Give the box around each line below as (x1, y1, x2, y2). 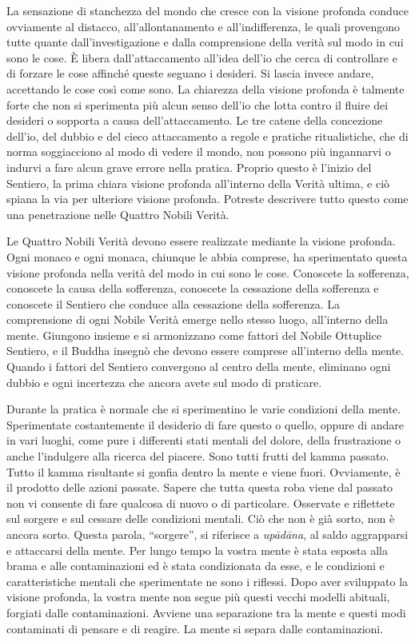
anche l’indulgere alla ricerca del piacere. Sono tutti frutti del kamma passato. (6, 448, 389, 465)
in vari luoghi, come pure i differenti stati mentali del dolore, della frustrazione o (6, 432, 401, 449)
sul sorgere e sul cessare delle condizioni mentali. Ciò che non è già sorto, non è (6, 510, 395, 527)
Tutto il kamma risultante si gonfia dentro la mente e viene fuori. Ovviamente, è (6, 463, 401, 480)
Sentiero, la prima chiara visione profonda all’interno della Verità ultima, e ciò (6, 174, 390, 191)
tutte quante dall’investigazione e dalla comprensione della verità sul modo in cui (6, 34, 404, 50)
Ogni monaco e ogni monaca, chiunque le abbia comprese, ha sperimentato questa (6, 248, 408, 265)
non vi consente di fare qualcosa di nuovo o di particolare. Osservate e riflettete (6, 494, 395, 511)
